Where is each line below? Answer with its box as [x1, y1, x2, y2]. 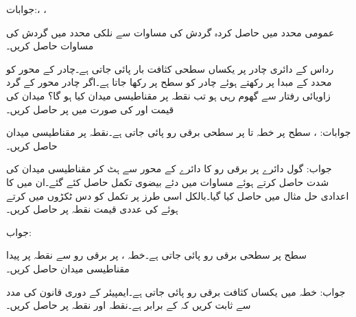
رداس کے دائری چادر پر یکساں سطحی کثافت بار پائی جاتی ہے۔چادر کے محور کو [6, 61, 334, 75]
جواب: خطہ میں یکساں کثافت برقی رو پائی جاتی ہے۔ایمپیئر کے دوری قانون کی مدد [6, 284, 346, 298]
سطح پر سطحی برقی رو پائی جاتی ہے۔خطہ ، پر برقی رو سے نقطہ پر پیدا [6, 248, 307, 262]
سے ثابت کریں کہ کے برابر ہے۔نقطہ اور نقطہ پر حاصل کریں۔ [6, 298, 251, 312]
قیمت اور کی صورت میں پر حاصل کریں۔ [6, 102, 174, 116]
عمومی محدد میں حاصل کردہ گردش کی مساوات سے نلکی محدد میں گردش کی [6, 25, 335, 39]
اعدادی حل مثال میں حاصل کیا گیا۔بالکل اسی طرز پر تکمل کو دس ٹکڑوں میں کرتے [6, 188, 349, 202]
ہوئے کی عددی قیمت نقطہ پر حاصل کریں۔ [6, 202, 178, 216]
